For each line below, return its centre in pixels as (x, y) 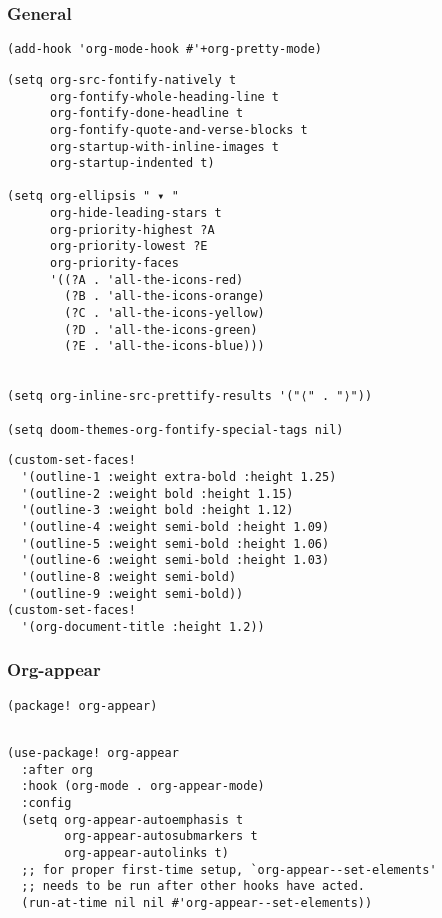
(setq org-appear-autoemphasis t (132, 819)
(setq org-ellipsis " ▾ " (93, 196)
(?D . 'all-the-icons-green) (161, 329)
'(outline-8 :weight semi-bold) (129, 576)
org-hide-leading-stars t (135, 213)
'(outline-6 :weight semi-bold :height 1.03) (175, 560)
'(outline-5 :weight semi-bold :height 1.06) (175, 543)
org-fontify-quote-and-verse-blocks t (178, 129)
